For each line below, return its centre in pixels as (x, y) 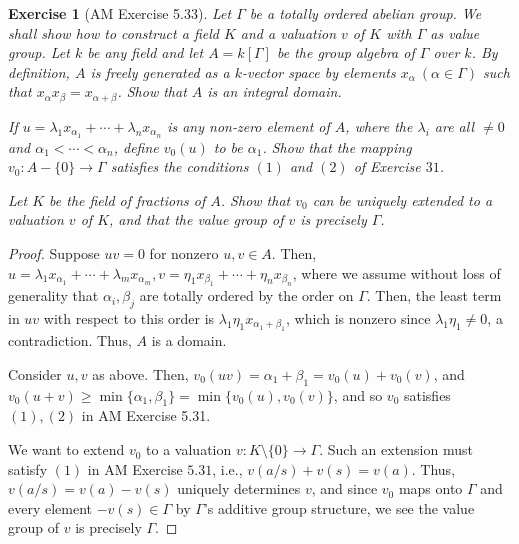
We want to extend (66, 449)
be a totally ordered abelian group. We (365, 13)
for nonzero (184, 253)
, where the (379, 125)
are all (454, 125)
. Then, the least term (434, 295)
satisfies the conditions (179, 166)
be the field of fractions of (127, 199)
